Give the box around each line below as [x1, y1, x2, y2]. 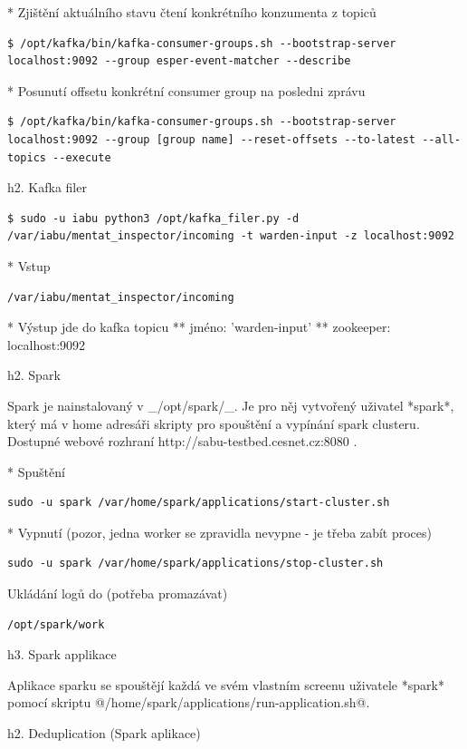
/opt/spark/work [7, 618, 105, 631]
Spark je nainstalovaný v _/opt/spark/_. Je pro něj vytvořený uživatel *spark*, [7, 395, 454, 414]
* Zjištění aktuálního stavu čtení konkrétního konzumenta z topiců [7, 3, 376, 21]
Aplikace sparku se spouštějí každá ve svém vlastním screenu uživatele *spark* [7, 675, 444, 694]
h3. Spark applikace [7, 645, 117, 664]
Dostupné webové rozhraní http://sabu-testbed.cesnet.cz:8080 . [7, 432, 357, 451]
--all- [422, 132, 462, 146]
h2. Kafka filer [7, 178, 87, 197]
